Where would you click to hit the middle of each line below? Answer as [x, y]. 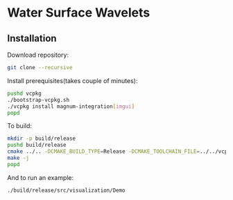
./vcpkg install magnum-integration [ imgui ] [71, 106]
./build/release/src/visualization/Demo [67, 190]
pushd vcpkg [24, 93]
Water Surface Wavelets [79, 13]
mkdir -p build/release [42, 139]
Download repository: [38, 55]
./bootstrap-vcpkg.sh [38, 100]
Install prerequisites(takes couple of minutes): [72, 80]
